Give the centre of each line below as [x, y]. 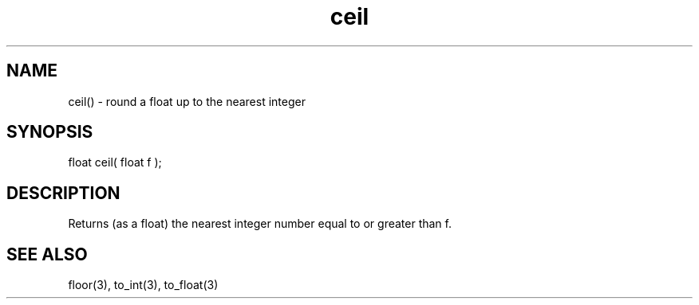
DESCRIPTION [63, 193]
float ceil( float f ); [115, 162]
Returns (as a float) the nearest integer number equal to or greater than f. [260, 224]
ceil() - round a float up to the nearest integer [187, 101]
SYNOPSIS [50, 132]
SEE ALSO [47, 254]
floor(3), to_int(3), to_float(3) [143, 285]
